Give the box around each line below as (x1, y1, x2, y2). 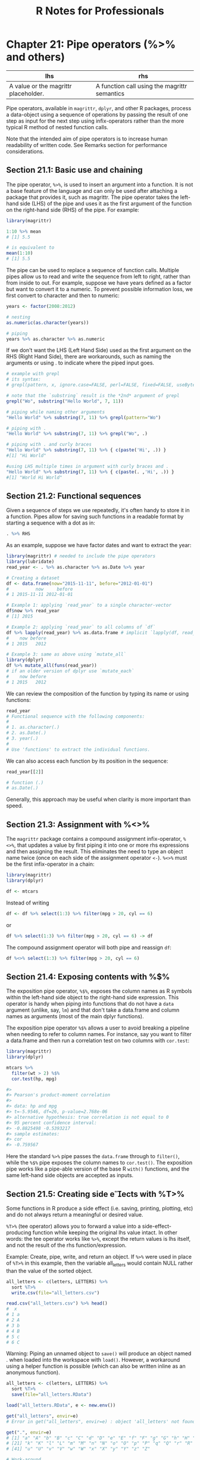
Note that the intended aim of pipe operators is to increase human (6, 135, 168, 142)
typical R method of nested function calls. (6, 123, 109, 130)
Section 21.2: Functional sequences (6, 491, 142, 501)
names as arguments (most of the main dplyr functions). (6, 1013, 144, 1020)
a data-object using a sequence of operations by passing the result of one (6, 111, 189, 118)
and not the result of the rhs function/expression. (6, 1241, 127, 1249)
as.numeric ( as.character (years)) (6, 320, 89, 326)
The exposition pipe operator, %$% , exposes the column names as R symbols (6, 987, 192, 995)
